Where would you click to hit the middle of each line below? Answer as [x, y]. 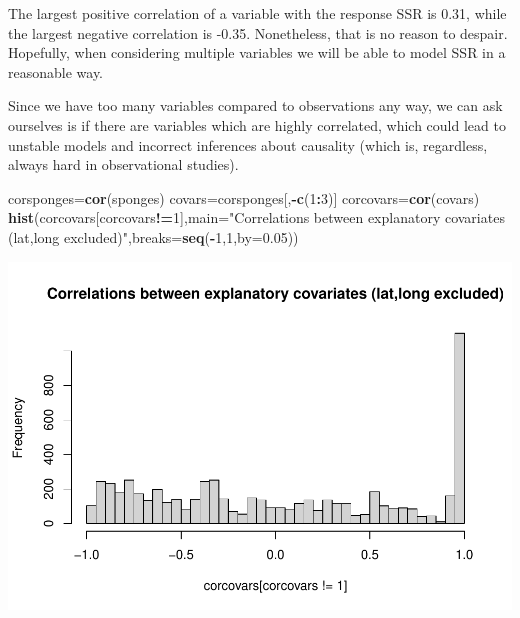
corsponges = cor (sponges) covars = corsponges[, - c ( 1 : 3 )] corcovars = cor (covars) [244, 197]
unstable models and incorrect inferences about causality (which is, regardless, [248, 144]
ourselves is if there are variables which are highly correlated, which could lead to [257, 124]
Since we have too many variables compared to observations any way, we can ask [255, 105]
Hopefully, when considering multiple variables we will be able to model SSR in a [257, 52]
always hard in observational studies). [123, 164]
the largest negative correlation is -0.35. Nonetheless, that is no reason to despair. [258, 32]
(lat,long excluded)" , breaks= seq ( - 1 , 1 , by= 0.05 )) [153, 236]
